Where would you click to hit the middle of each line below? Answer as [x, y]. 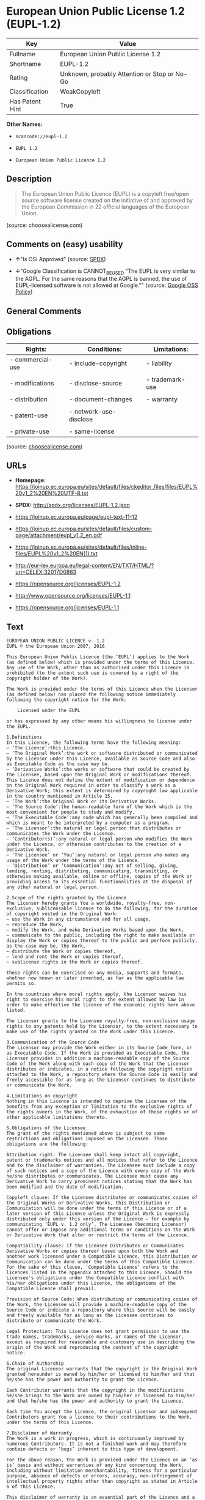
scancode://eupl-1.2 [41, 136]
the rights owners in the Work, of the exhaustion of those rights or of [102, 1112]
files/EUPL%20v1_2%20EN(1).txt [56, 554]
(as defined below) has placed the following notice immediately [91, 695]
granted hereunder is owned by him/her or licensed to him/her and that [101, 1375]
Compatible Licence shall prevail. [52, 1289]
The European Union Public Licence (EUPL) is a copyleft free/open [105, 193]
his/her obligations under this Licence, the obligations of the [91, 1283]
